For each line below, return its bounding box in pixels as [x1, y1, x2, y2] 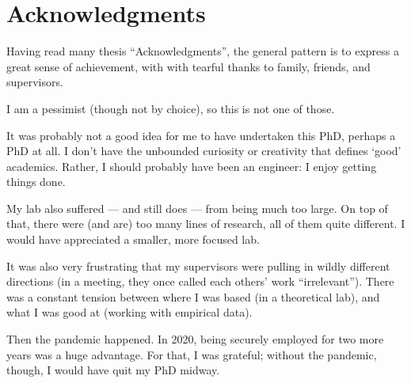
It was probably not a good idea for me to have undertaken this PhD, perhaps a [6, 127, 396, 143]
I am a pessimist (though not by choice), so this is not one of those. [6, 100, 335, 116]
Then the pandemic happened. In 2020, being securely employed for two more [6, 331, 384, 347]
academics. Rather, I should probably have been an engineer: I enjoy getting [6, 157, 377, 174]
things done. [6, 173, 66, 190]
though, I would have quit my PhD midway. [6, 362, 220, 378]
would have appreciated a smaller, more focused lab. [6, 231, 260, 248]
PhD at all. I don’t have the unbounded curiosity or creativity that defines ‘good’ [6, 142, 401, 159]
